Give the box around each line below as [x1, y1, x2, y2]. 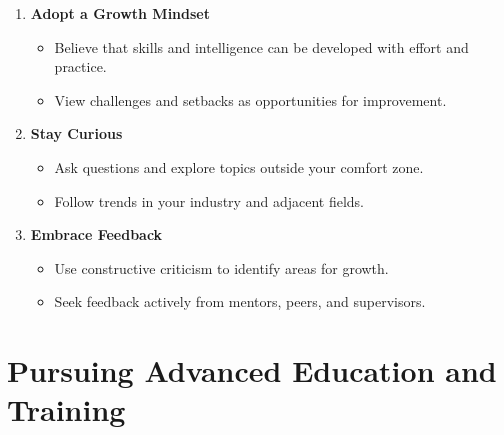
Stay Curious [30, 123, 123, 144]
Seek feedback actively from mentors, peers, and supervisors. [54, 291, 426, 312]
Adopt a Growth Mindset [30, 3, 210, 23]
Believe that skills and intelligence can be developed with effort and [54, 36, 469, 57]
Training [7, 389, 126, 430]
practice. [54, 56, 107, 77]
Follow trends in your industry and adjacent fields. [54, 190, 364, 211]
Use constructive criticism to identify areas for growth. [54, 257, 389, 278]
